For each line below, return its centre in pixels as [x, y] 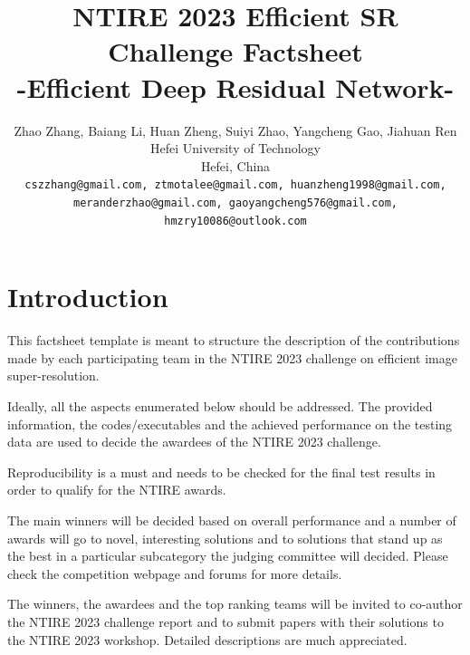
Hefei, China [235, 165]
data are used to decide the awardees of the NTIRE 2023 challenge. [194, 442]
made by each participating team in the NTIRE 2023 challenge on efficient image [232, 357]
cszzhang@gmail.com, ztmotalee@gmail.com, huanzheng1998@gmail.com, [235, 185]
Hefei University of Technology [235, 148]
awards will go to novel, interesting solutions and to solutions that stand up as [225, 538]
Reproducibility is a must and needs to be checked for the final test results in [221, 472]
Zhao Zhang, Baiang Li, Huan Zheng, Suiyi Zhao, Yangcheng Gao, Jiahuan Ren [235, 130]
